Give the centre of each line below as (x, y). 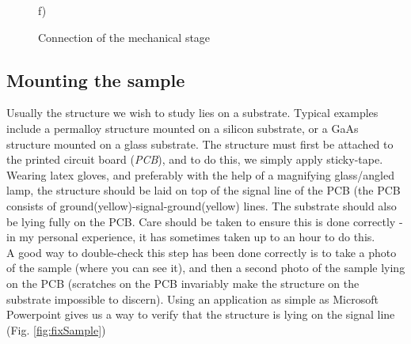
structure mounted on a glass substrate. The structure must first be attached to (200, 144)
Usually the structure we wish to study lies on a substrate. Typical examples (192, 113)
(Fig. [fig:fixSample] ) (56, 329)
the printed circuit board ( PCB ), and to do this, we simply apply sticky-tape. (195, 159)
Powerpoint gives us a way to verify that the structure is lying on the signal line (201, 314)
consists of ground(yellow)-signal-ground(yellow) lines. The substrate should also (202, 205)
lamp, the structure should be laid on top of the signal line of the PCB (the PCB (204, 190)
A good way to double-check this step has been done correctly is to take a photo (202, 252)
